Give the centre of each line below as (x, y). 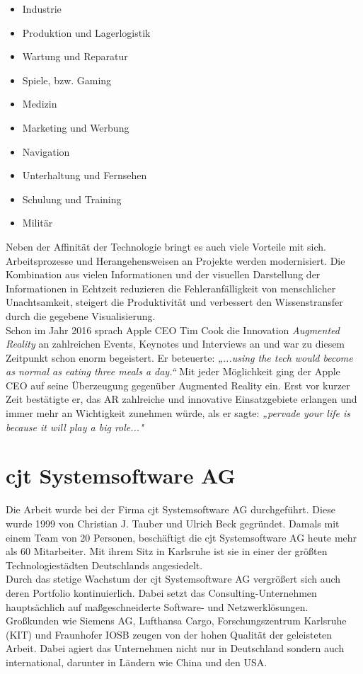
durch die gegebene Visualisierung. (81, 315)
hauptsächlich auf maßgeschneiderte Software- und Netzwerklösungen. (157, 606)
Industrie (42, 8)
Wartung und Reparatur (75, 56)
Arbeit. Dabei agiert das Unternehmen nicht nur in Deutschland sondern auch (175, 648)
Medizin (40, 104)
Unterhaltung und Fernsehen (85, 175)
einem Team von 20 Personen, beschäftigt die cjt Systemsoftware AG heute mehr (181, 537)
